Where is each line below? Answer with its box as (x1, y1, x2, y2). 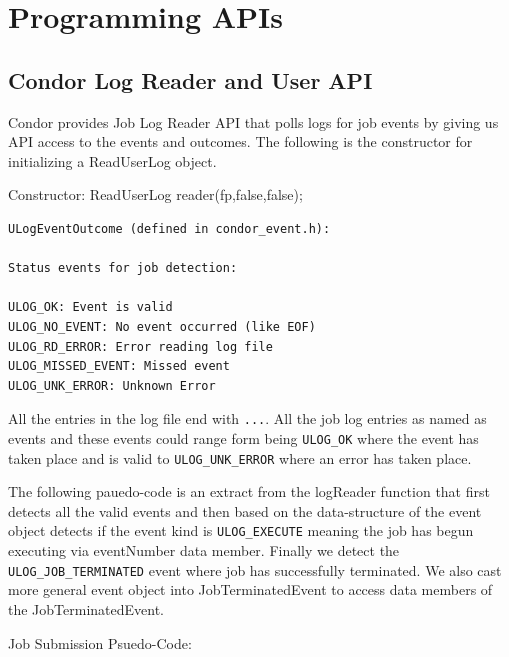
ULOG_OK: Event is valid (8, 300, 173, 315)
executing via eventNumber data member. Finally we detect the (8, 540, 400, 561)
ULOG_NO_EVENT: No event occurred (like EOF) (8, 319, 316, 334)
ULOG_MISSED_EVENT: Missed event (8, 359, 230, 374)
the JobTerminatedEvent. (8, 598, 165, 619)
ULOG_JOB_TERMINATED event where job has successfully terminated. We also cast (8, 559, 502, 580)
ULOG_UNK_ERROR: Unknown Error (8, 378, 216, 393)
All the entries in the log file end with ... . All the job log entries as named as (8, 408, 487, 429)
